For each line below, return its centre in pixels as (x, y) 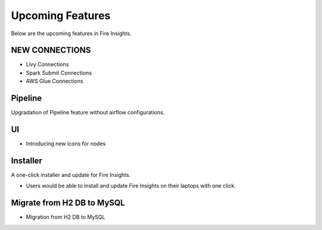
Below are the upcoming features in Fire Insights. (71, 33)
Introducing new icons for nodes (66, 144)
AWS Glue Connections (55, 81)
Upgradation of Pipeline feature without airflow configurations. (88, 113)
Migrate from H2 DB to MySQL (68, 203)
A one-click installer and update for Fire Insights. (71, 175)
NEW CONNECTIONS (51, 50)
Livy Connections (47, 64)
